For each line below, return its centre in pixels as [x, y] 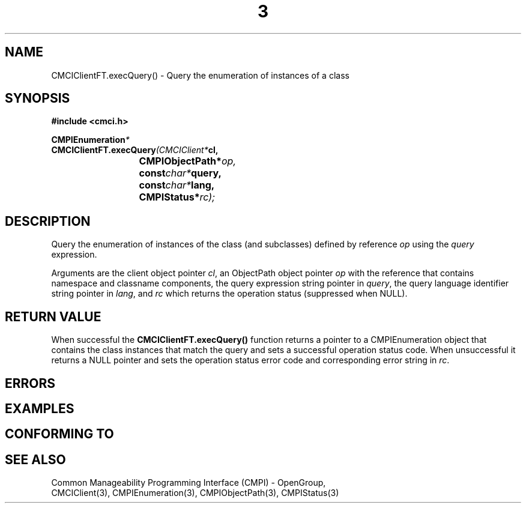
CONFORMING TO [59, 434]
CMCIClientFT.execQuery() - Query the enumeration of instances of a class [200, 75]
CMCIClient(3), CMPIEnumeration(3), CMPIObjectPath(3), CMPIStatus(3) [195, 493]
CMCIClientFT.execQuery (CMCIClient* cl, [135, 150]
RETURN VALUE [53, 316]
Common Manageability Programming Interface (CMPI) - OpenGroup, [189, 483]
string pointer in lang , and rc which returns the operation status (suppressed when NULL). [229, 294]
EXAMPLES [40, 408]
